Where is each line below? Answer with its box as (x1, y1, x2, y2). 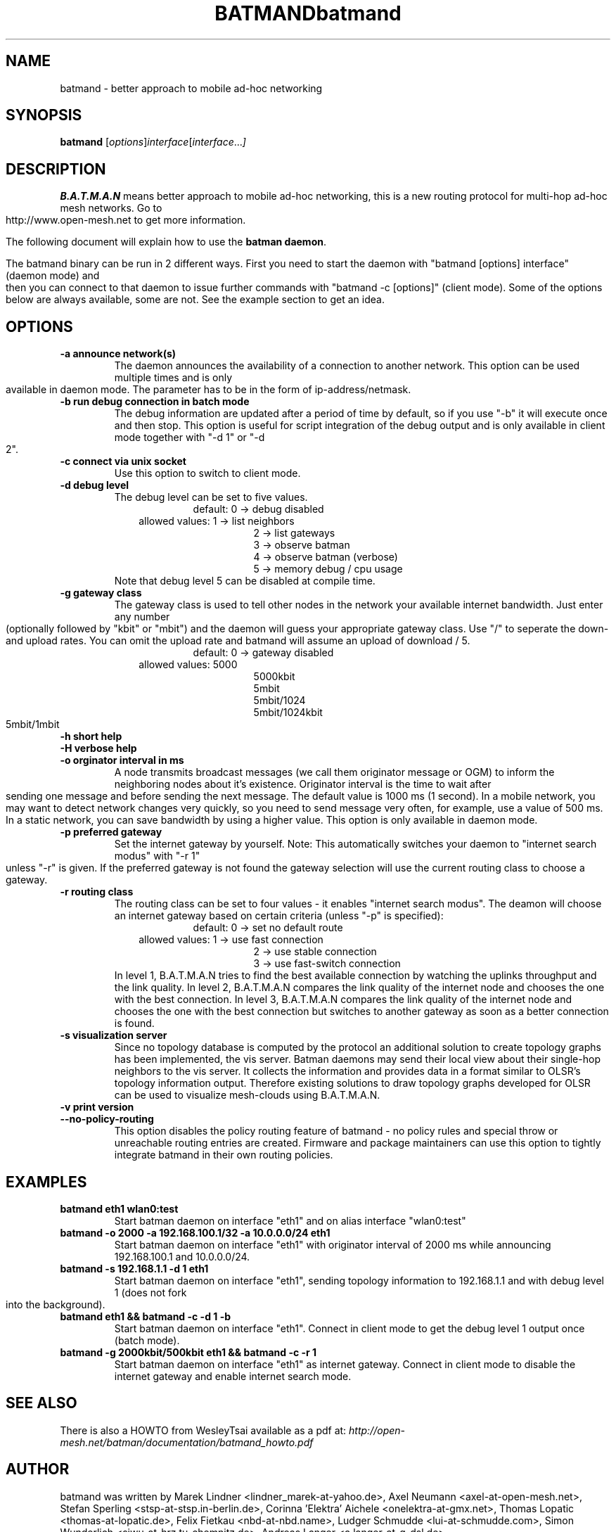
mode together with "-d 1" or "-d (114, 431, 265, 444)
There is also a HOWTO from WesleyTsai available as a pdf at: (60, 1424, 347, 1436)
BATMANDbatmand (214, 1, 402, 25)
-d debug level (60, 479, 129, 492)
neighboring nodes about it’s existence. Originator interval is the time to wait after (114, 778, 492, 791)
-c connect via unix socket (60, 455, 186, 468)
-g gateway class (60, 587, 142, 599)
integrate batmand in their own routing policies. (114, 1149, 333, 1161)
